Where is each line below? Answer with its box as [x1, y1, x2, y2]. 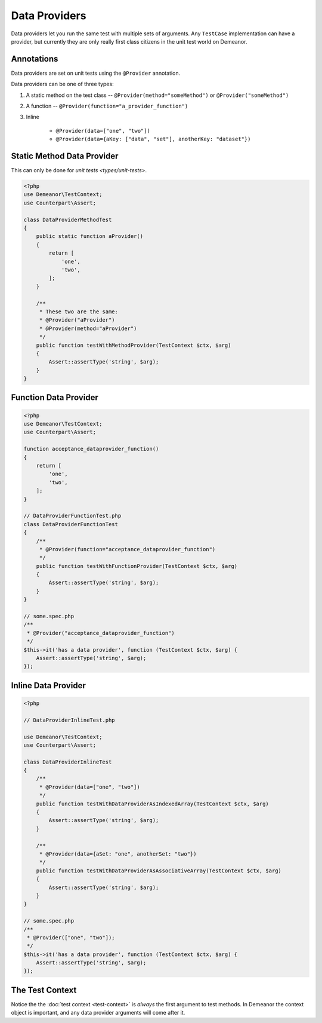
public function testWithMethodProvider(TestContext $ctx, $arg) [36, 341, 231, 349]
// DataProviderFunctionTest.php [23, 512, 122, 520]
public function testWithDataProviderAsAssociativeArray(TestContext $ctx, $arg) [36, 867, 281, 874]
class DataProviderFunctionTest [23, 521, 119, 527]
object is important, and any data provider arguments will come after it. [11, 1009, 185, 1016]
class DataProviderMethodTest [23, 216, 112, 223]
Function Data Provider [11, 392, 98, 403]
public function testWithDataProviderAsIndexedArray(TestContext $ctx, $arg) [36, 800, 270, 807]
